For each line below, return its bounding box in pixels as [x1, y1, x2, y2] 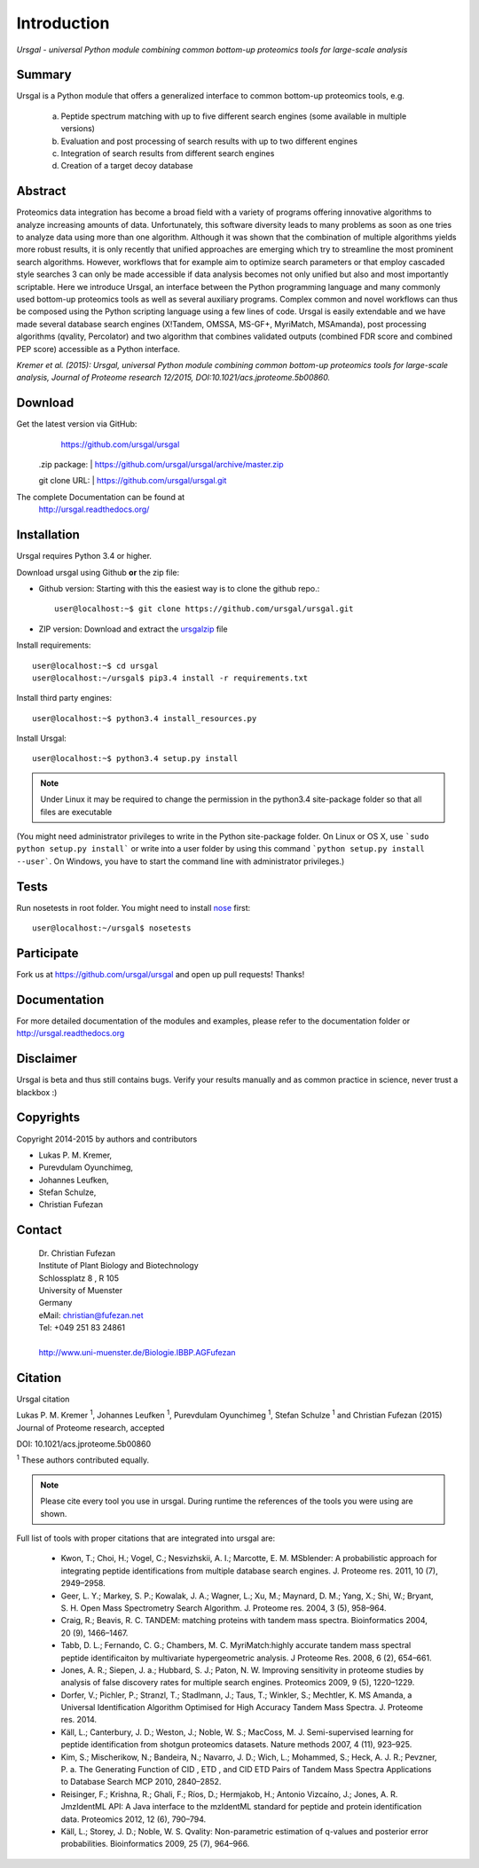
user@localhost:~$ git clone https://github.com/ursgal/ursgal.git [54, 604, 354, 614]
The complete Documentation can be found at [16, 491, 185, 502]
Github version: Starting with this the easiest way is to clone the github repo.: [38, 583, 320, 593]
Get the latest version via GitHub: [16, 419, 137, 429]
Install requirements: [16, 640, 91, 651]
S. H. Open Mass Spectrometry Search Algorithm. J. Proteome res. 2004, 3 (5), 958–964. [60, 1602, 387, 1613]
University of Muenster [38, 1285, 123, 1296]
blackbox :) [16, 1087, 58, 1097]
